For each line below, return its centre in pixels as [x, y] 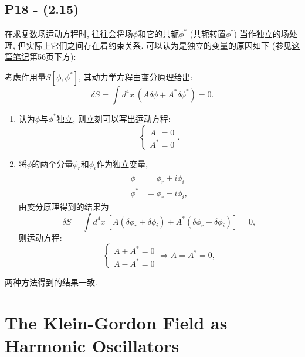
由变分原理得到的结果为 [64, 207]
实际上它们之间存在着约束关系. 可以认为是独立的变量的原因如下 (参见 [159, 45]
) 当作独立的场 [261, 34]
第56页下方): [53, 57]
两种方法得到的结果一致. [51, 282]
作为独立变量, [122, 163]
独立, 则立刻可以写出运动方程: [113, 118]
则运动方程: [40, 237]
